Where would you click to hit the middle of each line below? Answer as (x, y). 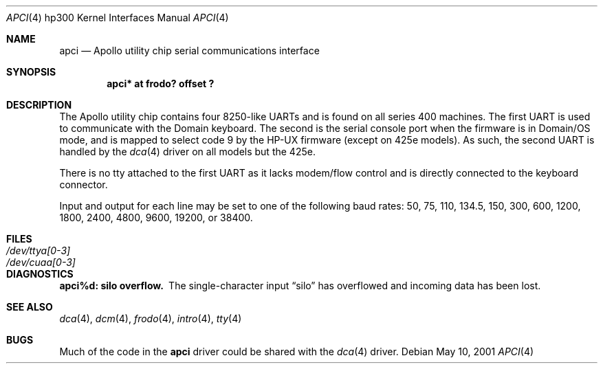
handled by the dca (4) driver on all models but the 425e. (187, 152)
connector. (84, 184)
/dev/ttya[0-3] (39, 250)
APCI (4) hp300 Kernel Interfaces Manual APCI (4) (118, 18)
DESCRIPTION (39, 105)
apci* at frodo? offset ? (161, 83)
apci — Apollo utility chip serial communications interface (189, 51)
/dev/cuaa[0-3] (41, 262)
